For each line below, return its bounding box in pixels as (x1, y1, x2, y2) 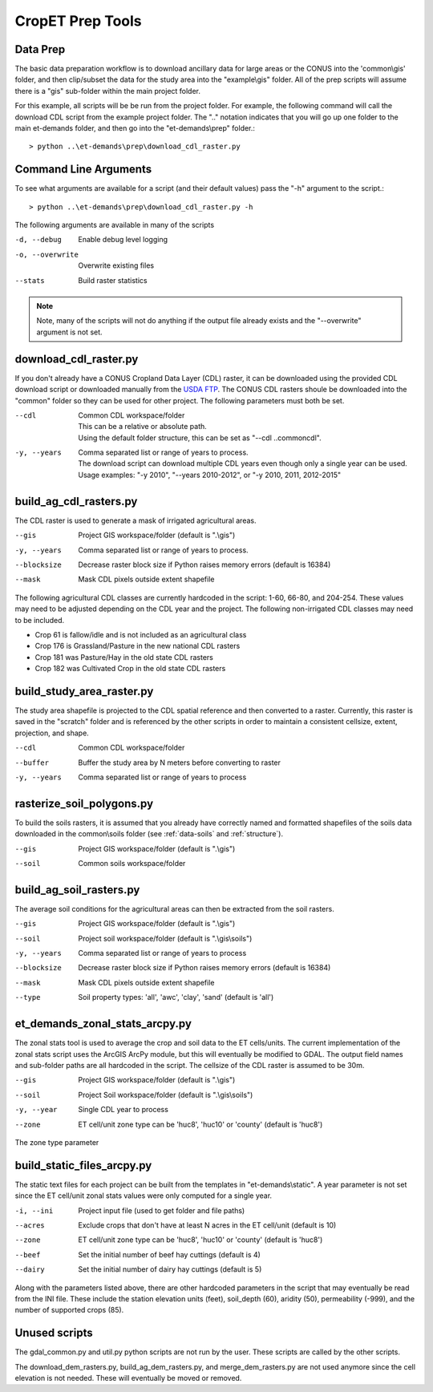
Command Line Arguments (14, 163, 152, 176)
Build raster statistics (78, 275, 148, 285)
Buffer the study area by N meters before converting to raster (78, 758, 281, 767)
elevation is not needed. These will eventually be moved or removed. (14, 1374, 242, 1382)
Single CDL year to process (78, 1105, 168, 1115)
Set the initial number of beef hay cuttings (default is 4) (78, 1249, 261, 1259)
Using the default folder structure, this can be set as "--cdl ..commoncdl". (78, 433, 322, 443)
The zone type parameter (14, 1137, 99, 1147)
